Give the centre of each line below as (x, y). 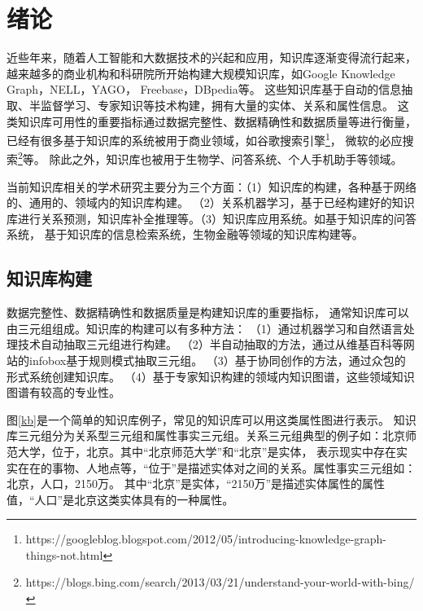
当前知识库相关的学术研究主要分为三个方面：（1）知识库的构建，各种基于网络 (211, 186)
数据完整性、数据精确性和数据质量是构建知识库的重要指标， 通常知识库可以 (208, 312)
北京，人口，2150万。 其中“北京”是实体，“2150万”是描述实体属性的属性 (196, 484)
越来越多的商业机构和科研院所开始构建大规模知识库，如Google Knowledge (201, 73)
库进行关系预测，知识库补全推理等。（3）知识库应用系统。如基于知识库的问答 (211, 218)
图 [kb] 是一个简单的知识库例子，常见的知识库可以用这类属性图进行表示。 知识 (211, 419)
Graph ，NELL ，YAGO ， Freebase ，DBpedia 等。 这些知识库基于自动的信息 (204, 89)
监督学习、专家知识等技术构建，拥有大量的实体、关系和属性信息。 (217, 105)
